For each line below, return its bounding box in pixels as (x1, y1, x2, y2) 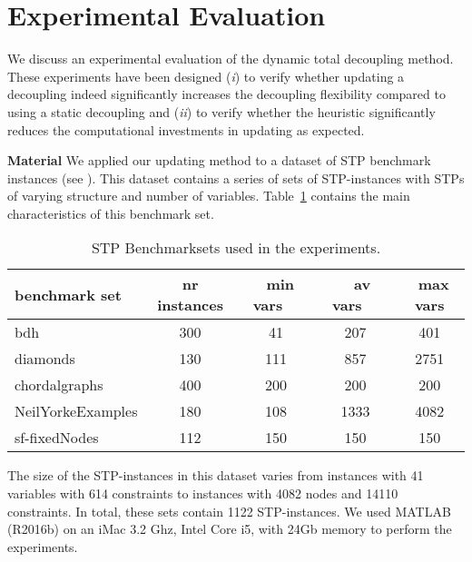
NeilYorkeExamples (15, 400, 138, 422)
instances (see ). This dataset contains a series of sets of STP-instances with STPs (7, 168, 465, 187)
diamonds (15, 348, 75, 370)
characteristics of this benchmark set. (7, 203, 214, 222)
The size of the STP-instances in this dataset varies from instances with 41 (7, 466, 424, 485)
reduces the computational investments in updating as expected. (7, 120, 365, 139)
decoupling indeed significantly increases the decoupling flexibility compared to (7, 84, 446, 104)
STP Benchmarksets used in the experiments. (91, 237, 381, 259)
